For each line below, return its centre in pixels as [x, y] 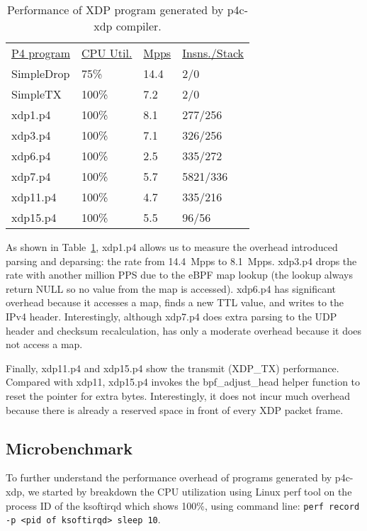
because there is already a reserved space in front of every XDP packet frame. [175, 409]
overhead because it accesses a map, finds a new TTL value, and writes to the [175, 302]
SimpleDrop [41, 73]
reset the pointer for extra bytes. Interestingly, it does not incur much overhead [178, 395]
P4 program [41, 53]
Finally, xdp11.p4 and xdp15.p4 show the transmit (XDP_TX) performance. [173, 368]
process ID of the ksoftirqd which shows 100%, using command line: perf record [183, 505]
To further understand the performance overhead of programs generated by [169, 477]
